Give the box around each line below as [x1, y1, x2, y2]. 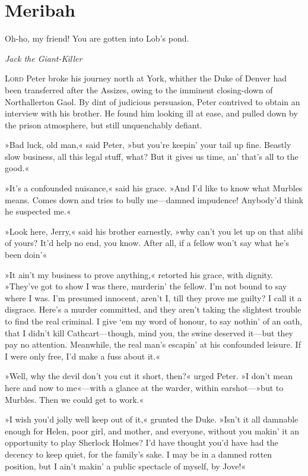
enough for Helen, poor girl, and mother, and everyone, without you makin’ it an [5, 424, 300, 437]
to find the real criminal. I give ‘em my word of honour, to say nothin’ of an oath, [5, 315, 303, 327]
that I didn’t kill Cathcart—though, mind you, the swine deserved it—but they [5, 326, 294, 339]
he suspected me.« [5, 205, 71, 217]
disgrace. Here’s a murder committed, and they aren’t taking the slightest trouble [5, 303, 301, 316]
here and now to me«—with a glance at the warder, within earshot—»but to [5, 381, 284, 393]
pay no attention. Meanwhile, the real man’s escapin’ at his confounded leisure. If [5, 338, 301, 351]
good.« [5, 162, 30, 174]
